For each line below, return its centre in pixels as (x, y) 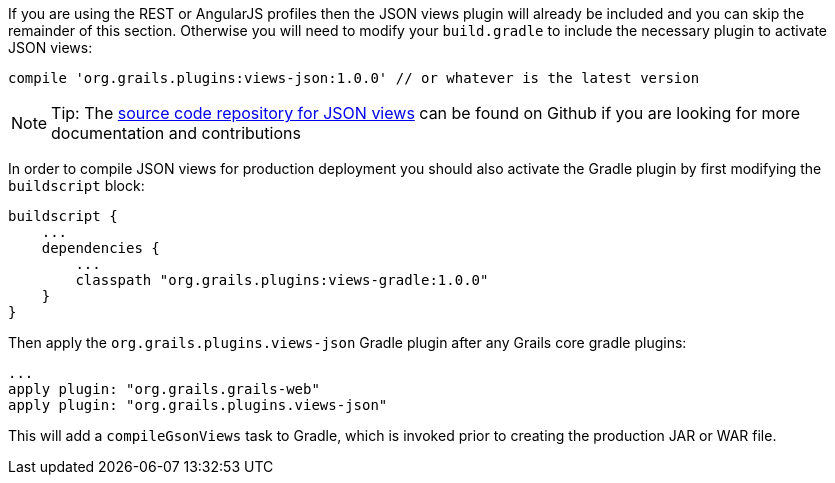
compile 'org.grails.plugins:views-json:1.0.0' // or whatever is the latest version (354, 78)
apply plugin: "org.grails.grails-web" (164, 389)
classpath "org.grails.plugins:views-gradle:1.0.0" (282, 280)
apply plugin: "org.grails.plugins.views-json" (198, 405)
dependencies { (100, 248)
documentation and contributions (176, 133)
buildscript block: (76, 185)
